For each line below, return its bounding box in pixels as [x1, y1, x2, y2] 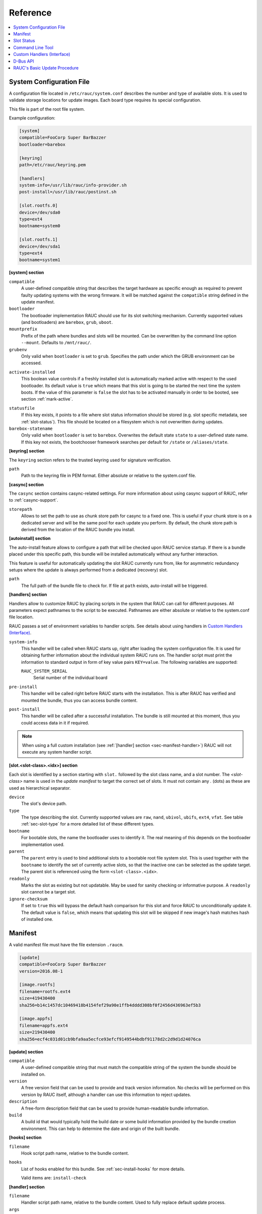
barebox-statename [9, 425, 53, 431]
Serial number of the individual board [33, 675, 108, 681]
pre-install [9, 684, 37, 690]
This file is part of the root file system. [9, 106, 85, 112]
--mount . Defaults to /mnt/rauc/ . [21, 340, 92, 346]
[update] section [9, 1049, 44, 1055]
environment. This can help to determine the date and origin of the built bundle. [21, 1126, 180, 1131]
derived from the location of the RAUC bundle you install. [21, 527, 135, 533]
